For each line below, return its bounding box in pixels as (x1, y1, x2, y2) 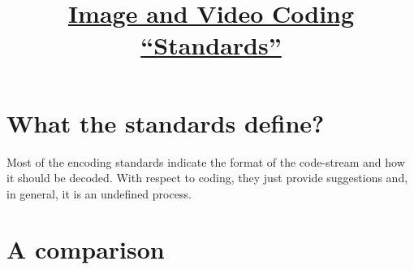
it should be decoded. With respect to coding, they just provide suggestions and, (6, 169, 408, 186)
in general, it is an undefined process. (6, 185, 192, 202)
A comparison (6, 233, 165, 266)
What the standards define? (6, 106, 325, 139)
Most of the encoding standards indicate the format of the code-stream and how (6, 153, 405, 170)
